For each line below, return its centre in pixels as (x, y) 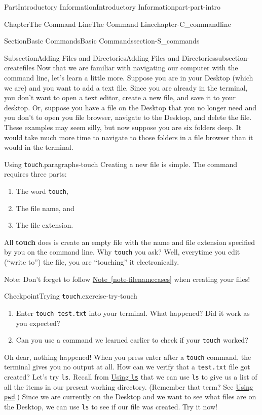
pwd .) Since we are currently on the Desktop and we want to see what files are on (130, 397)
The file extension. (45, 225)
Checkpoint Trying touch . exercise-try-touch (71, 296)
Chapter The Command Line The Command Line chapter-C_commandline (118, 24)
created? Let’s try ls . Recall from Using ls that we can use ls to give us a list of (131, 377)
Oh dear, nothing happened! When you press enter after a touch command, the (128, 357)
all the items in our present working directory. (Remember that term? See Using (129, 386)
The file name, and (45, 208)
